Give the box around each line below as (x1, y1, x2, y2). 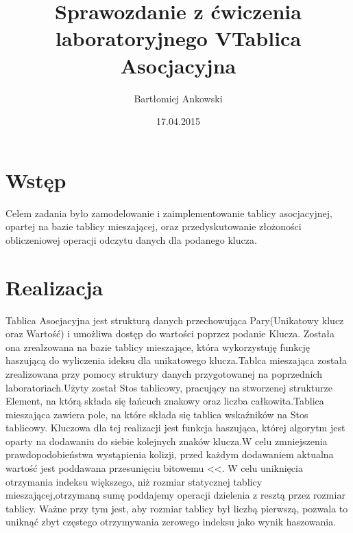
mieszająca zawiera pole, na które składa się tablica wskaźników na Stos (5, 407, 308, 421)
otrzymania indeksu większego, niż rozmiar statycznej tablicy (5, 474, 263, 488)
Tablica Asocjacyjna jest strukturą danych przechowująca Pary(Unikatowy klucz (5, 313, 344, 327)
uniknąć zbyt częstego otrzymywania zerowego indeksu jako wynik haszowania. (5, 514, 337, 529)
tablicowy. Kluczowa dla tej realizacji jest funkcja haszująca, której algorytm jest (5, 420, 345, 435)
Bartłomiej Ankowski (134, 91, 223, 105)
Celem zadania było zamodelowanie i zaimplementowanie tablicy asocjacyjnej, (5, 205, 332, 220)
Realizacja (5, 273, 104, 301)
